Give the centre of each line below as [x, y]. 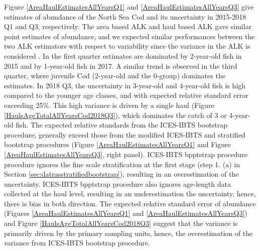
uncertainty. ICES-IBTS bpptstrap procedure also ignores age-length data [117, 183]
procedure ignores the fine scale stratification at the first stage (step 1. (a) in [122, 164]
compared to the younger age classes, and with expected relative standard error [126, 95]
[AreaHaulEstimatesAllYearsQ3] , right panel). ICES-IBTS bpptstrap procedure [126, 154]
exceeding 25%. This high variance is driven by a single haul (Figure [109, 105]
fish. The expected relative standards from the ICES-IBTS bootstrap [121, 125]
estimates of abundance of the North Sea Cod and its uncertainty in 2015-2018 [125, 16]
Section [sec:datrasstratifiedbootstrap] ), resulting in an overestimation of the [121, 174]
